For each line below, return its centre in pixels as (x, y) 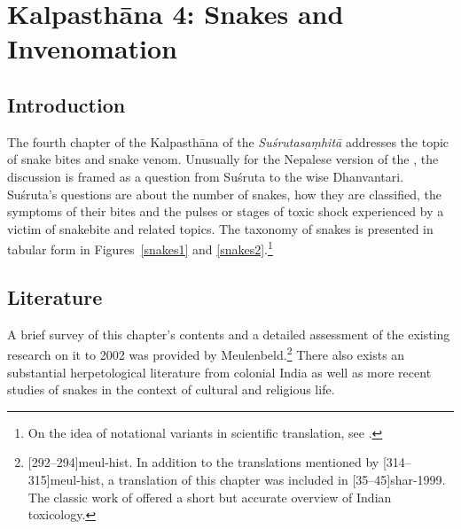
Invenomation (92, 48)
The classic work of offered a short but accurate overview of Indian (210, 497)
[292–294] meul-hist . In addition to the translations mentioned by (203, 462)
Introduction (66, 104)
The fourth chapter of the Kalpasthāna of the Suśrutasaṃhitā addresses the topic (228, 141)
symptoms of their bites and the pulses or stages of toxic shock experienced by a (226, 211)
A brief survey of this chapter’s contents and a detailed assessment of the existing (229, 334)
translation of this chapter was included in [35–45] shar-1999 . (282, 479)
